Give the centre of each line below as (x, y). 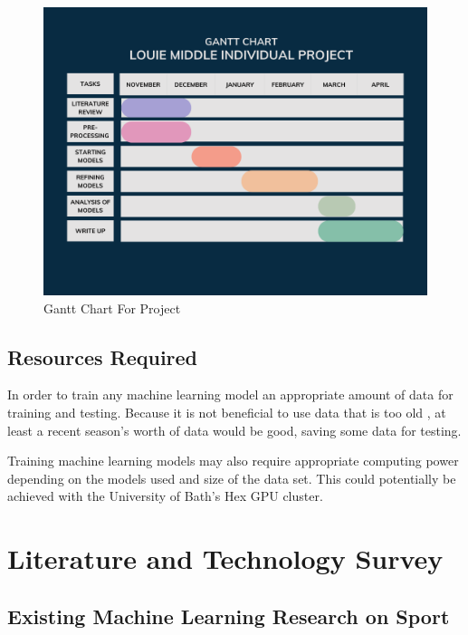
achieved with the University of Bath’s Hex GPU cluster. (165, 496)
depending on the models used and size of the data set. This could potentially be (232, 478)
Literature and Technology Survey (225, 558)
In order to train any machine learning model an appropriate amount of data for (230, 394)
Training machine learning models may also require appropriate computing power (233, 461)
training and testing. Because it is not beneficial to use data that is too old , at (227, 412)
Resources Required (103, 356)
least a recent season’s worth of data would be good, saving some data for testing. (234, 430)
